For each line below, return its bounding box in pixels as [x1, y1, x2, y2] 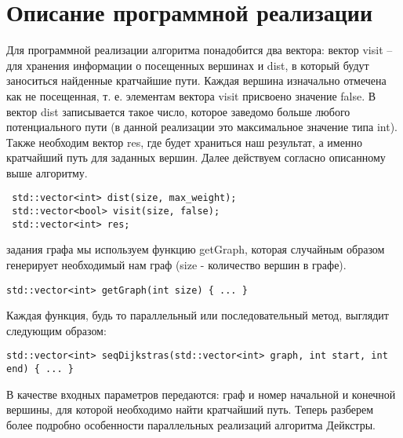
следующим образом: [6, 322, 107, 338]
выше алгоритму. [6, 164, 88, 181]
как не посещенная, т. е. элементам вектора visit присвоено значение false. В [6, 87, 376, 104]
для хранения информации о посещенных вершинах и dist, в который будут [6, 57, 369, 73]
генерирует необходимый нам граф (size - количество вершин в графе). [6, 257, 347, 273]
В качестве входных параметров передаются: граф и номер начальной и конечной [6, 385, 396, 402]
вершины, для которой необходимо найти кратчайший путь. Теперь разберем [6, 401, 374, 418]
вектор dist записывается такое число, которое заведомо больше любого [6, 103, 350, 119]
